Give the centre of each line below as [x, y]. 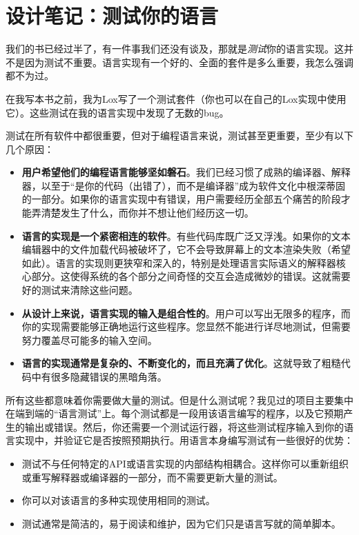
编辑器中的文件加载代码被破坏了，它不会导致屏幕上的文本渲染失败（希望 [186, 249]
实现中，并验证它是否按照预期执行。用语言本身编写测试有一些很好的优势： [184, 440]
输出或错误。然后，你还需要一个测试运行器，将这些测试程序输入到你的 [184, 426]
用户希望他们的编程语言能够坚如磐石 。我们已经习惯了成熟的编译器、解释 [186, 172]
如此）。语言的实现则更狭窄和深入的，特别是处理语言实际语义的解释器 [179, 262]
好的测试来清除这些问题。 [80, 290]
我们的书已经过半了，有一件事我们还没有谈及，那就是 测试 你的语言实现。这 [175, 49]
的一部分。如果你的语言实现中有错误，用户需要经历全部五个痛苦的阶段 [181, 199]
